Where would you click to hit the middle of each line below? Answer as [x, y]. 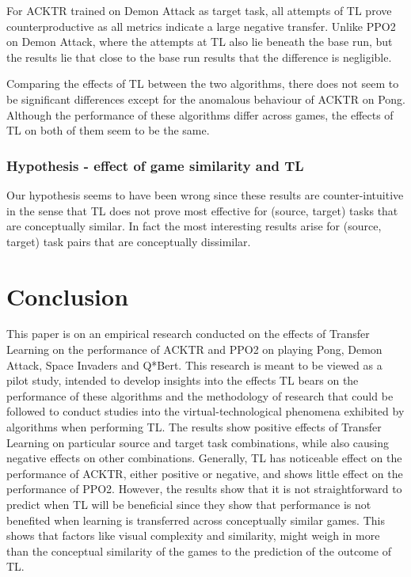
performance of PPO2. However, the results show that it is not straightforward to [204, 489]
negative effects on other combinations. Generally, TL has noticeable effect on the [204, 458]
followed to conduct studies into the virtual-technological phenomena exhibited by [205, 411]
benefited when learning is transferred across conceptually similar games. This [196, 520]
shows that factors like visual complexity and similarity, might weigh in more [193, 535]
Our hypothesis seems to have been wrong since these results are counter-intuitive [205, 194]
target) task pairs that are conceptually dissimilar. [129, 241]
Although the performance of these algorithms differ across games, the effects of [200, 114]
